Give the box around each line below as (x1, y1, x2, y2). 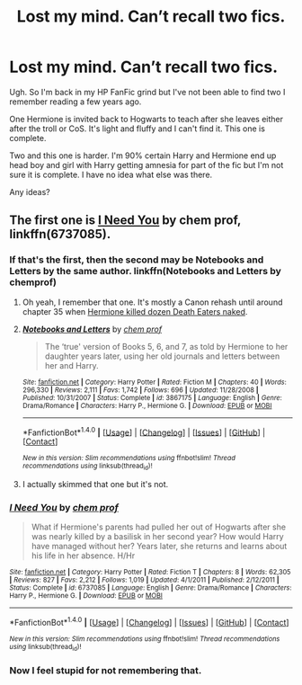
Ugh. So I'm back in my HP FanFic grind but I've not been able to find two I (9, 86, 286, 97)
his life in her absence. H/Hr (31, 550, 136, 561)
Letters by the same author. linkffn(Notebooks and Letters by (9, 265, 281, 278)
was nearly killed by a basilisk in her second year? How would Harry (31, 530, 285, 541)
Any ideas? (9, 186, 51, 197)
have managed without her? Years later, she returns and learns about (31, 540, 288, 551)
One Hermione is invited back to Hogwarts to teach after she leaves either (9, 113, 284, 124)
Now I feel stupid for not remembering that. (9, 663, 202, 676)
